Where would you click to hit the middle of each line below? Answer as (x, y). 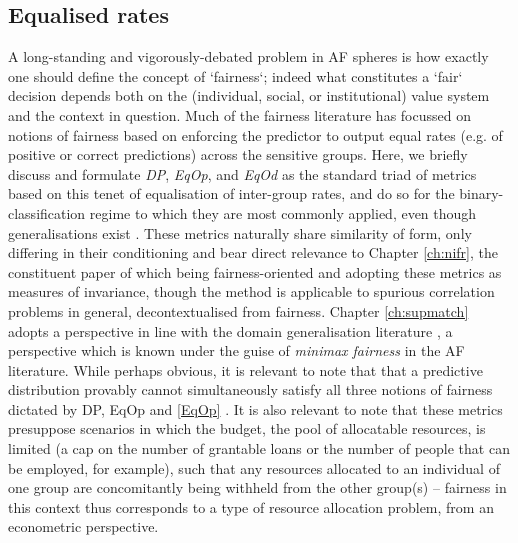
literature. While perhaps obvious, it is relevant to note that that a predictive (245, 369)
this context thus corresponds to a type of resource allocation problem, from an (251, 506)
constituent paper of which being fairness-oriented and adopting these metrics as (255, 271)
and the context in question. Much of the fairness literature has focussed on (239, 114)
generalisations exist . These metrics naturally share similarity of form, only (240, 232)
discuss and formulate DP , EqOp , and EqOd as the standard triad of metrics (242, 173)
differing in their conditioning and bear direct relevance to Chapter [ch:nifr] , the (253, 252)
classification (47, 212)
